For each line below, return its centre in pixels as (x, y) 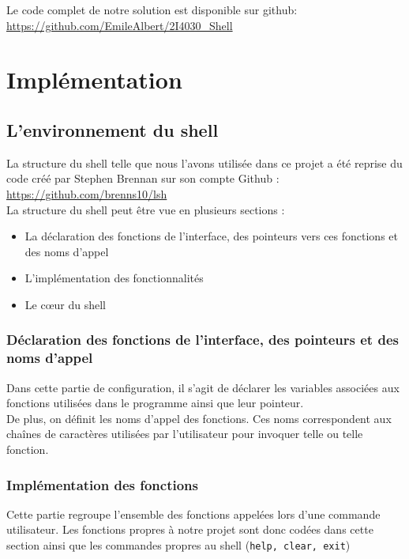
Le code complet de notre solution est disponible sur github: (152, 9)
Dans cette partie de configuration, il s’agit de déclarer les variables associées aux (203, 387)
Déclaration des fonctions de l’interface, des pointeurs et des (203, 340)
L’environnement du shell (113, 129)
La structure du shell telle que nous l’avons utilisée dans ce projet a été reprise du (204, 162)
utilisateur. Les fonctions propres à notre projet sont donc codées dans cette (190, 529)
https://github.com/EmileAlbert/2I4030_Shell (120, 25)
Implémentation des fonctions (102, 484)
